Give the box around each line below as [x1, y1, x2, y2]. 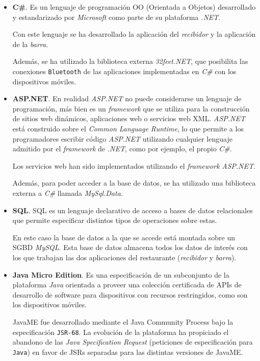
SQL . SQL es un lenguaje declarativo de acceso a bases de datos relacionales [12, 205, 253, 215]
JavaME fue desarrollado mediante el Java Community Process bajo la [12, 316, 233, 327]
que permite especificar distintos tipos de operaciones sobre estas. [12, 215, 217, 225]
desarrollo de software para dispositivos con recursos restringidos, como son [12, 289, 248, 300]
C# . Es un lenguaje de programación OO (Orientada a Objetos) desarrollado [12, 2, 256, 12]
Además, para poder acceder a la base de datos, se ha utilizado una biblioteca [12, 177, 256, 188]
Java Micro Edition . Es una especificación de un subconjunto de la [12, 269, 229, 280]
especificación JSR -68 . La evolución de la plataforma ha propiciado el [12, 326, 229, 337]
